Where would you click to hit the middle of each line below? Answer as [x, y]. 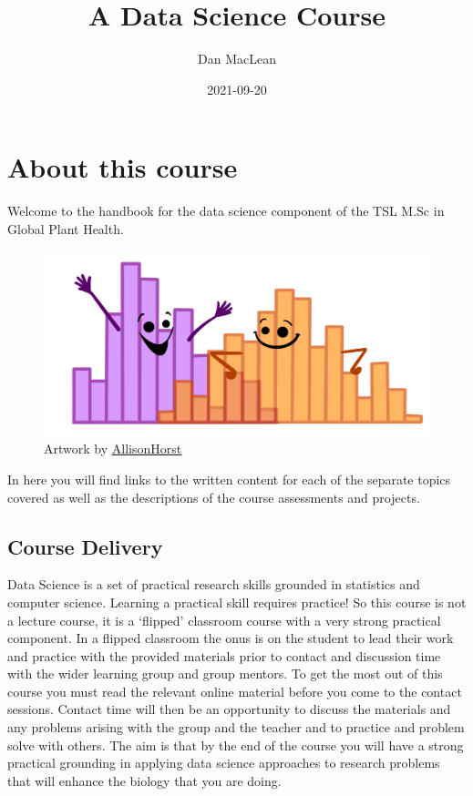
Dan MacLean [237, 59]
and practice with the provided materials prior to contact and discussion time [224, 655]
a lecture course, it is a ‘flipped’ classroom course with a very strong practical [224, 620]
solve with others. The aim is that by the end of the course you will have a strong [236, 745]
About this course [123, 167]
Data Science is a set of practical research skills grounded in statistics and [214, 584]
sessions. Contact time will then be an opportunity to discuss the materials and [229, 709]
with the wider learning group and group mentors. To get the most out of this [225, 674]
